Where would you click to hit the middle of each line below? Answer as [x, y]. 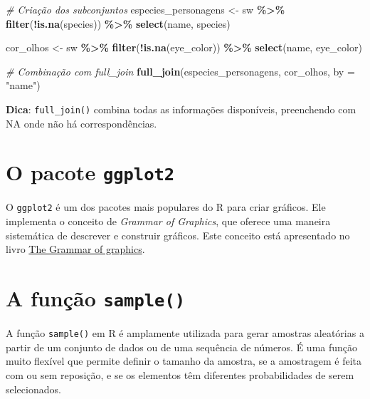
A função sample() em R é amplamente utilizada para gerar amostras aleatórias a [185, 333]
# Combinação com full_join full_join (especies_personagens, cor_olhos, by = [180, 71]
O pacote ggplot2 [90, 172]
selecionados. [33, 389]
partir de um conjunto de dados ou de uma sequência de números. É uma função [182, 347]
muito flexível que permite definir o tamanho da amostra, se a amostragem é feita [184, 361]
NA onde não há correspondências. [81, 123]
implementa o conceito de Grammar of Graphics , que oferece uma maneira [168, 221]
